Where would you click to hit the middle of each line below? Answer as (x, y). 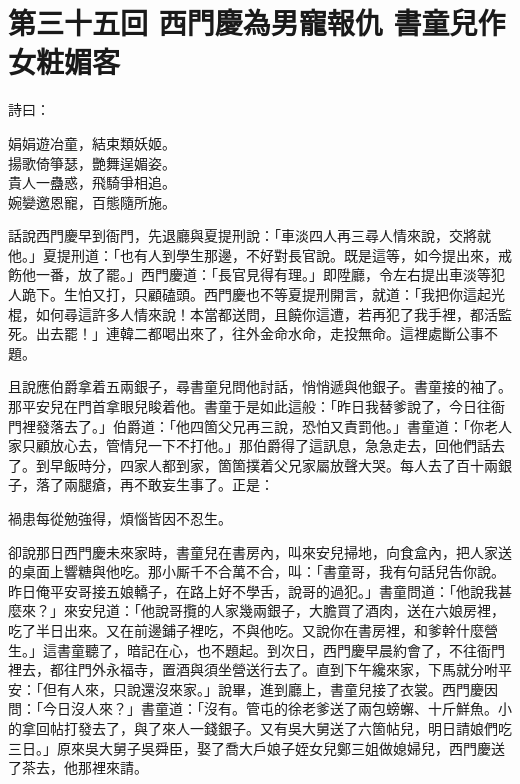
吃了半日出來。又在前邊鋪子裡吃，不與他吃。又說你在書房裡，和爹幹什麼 (246, 629)
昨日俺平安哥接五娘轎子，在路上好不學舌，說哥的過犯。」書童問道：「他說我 (253, 590)
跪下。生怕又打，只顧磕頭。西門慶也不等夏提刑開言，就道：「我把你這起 (256, 294)
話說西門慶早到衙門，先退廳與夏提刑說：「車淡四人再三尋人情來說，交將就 (249, 235)
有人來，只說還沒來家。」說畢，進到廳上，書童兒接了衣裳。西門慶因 (277, 688)
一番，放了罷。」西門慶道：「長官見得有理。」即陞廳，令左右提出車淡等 (263, 274)
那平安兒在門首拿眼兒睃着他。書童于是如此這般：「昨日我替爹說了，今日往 (249, 406)
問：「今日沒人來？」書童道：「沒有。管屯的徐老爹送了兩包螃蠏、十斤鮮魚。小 (260, 708)
